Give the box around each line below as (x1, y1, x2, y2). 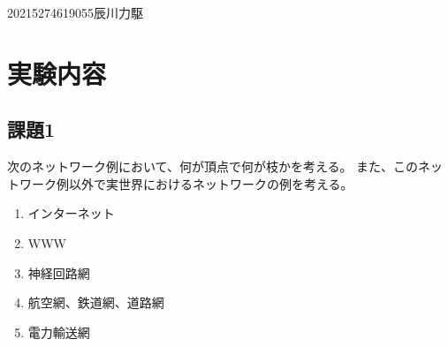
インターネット (27, 204, 115, 223)
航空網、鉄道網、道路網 (27, 293, 164, 312)
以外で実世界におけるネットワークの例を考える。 (68, 174, 353, 192)
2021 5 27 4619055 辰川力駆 (7, 4, 143, 21)
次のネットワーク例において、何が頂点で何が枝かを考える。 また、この (7, 157, 419, 176)
